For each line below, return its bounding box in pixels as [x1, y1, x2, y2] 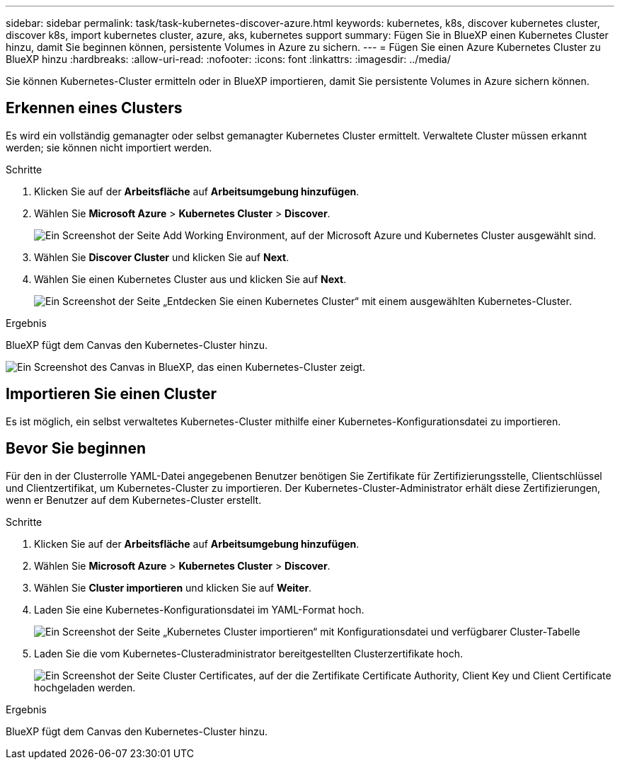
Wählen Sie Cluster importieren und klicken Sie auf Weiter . [34, 581, 312, 594]
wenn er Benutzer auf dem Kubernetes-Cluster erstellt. [6, 493, 262, 506]
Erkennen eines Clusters [6, 99, 183, 117]
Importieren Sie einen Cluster [6, 385, 217, 403]
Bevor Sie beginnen [6, 439, 147, 458]
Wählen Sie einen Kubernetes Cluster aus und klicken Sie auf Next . [34, 272, 347, 285]
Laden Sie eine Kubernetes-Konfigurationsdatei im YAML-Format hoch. [34, 603, 364, 616]
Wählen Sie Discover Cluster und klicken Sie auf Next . [34, 251, 289, 263]
